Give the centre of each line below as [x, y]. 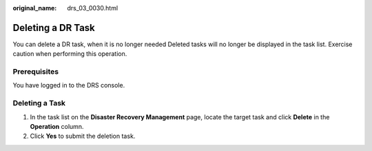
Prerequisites [35, 72]
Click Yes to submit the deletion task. [83, 136]
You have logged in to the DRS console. [69, 85]
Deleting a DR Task [54, 28]
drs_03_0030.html [93, 8]
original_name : [35, 8]
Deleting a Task [39, 103]
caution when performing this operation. [70, 54]
